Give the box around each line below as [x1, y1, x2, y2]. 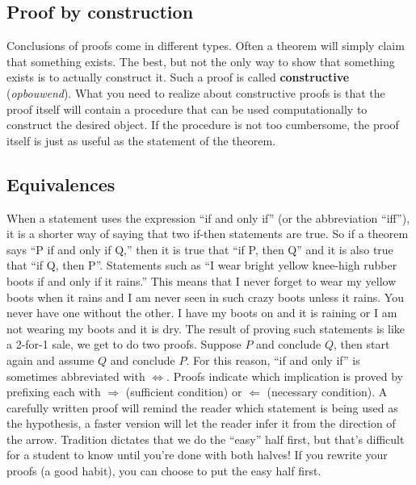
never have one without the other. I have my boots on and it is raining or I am [6, 304, 397, 321]
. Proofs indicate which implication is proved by [166, 367, 403, 384]
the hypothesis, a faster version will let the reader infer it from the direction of [6, 415, 396, 432]
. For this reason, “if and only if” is [186, 351, 360, 368]
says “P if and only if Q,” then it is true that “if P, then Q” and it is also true [6, 240, 393, 257]
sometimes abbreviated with [6, 367, 145, 384]
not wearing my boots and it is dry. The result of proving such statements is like [6, 320, 405, 337]
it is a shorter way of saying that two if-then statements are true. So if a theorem [6, 225, 409, 242]
